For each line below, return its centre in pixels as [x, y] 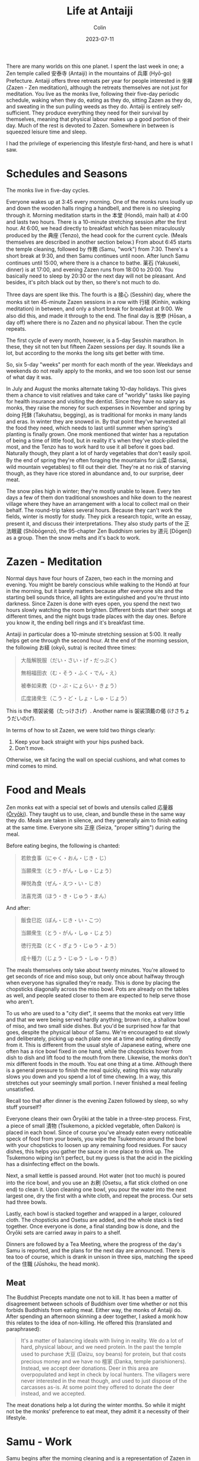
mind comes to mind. [32, 766]
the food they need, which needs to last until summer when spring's [89, 428]
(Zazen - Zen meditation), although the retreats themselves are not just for [97, 87]
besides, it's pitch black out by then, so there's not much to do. [83, 282]
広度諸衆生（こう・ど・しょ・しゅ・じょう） [75, 698]
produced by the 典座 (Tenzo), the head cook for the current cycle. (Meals [97, 235]
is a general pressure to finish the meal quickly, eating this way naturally [94, 1070]
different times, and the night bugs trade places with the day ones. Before [96, 616]
